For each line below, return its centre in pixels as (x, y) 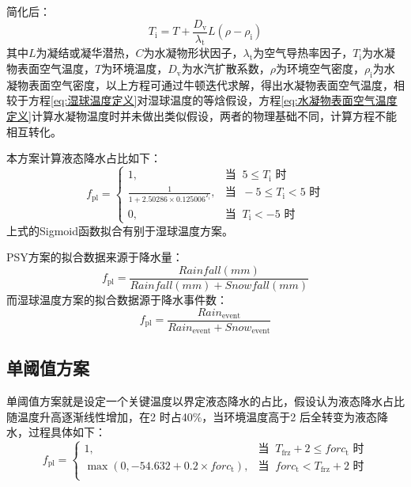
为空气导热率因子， (303, 53)
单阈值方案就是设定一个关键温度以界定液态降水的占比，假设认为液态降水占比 (205, 401)
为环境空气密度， (320, 68)
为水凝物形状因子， (193, 53)
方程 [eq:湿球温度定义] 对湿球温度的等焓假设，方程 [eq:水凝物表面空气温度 (213, 100)
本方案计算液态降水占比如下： (84, 158)
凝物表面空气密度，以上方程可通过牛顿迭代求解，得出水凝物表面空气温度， (200, 84)
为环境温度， (135, 68)
